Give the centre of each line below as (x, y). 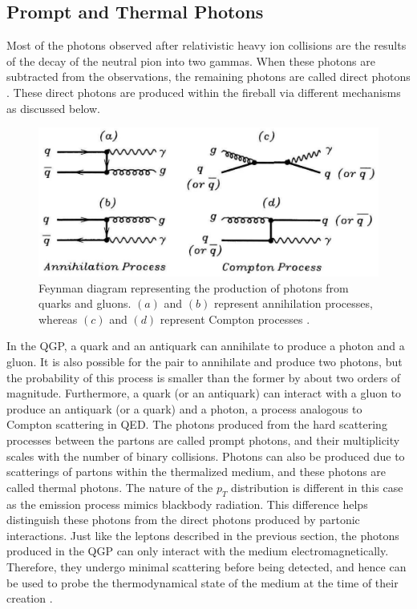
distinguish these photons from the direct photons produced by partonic (183, 520)
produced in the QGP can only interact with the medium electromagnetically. (198, 551)
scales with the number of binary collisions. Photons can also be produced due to (206, 456)
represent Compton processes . (235, 319)
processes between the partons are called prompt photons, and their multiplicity (203, 440)
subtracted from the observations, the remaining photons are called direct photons (208, 77)
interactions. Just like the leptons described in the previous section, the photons (203, 535)
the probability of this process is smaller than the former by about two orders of (204, 377)
